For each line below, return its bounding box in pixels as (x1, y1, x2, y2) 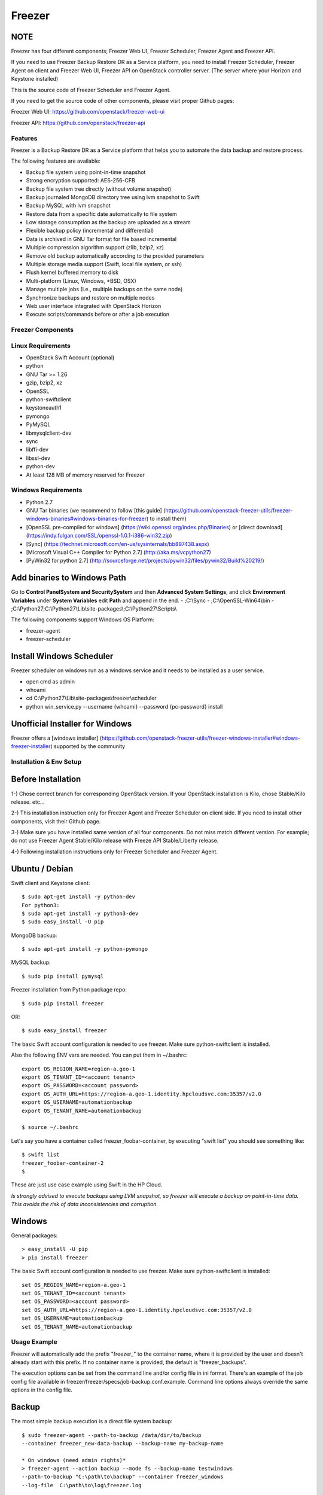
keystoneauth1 (26, 404, 62, 411)
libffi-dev (26, 446, 49, 453)
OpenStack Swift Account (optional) (26, 354, 115, 361)
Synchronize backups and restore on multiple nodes (26, 294, 155, 301)
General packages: (11, 1232, 58, 1239)
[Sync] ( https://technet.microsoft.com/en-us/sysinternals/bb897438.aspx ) (26, 540, 209, 547)
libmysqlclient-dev (26, 429, 72, 437)
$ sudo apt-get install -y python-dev (22, 893, 136, 900)
